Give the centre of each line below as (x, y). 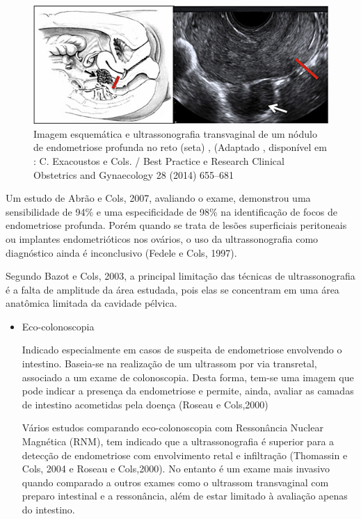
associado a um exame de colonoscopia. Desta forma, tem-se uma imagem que (188, 377)
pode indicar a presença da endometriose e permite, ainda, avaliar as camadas (188, 391)
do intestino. (48, 510)
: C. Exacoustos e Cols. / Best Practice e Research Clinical (159, 160)
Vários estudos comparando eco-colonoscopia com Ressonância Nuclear (173, 428)
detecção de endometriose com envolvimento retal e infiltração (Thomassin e (185, 455)
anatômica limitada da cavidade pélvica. (91, 303)
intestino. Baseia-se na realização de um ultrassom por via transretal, (169, 364)
